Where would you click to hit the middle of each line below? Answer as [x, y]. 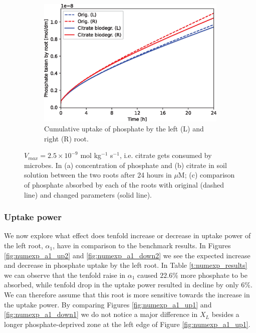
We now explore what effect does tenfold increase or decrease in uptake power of [127, 235]
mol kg [91, 155]
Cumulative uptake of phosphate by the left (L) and [124, 129]
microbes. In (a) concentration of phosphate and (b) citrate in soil [125, 165]
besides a [225, 314]
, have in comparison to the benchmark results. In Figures [142, 245]
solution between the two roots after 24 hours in [98, 175]
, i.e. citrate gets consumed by [166, 155]
